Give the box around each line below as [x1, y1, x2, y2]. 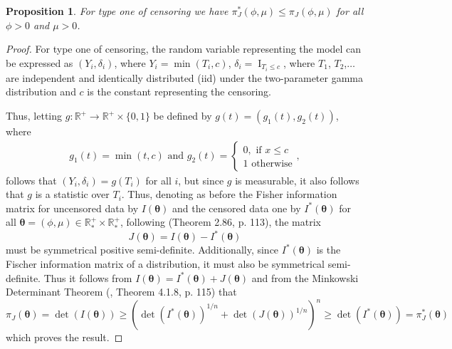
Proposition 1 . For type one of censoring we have [6, 4, 228, 18]
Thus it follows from [43, 270, 132, 285]
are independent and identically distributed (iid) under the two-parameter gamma [6, 70, 363, 85]
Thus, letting [6, 108, 63, 123]
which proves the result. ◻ [6, 330, 123, 345]
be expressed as [6, 55, 73, 70]
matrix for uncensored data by [6, 200, 139, 215]
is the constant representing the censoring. [87, 84, 271, 99]
